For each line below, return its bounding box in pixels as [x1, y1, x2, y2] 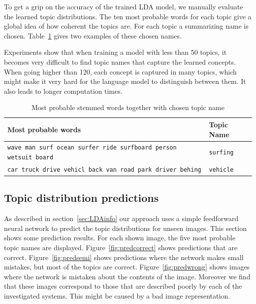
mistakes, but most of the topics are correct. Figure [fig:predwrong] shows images [4, 262, 250, 272]
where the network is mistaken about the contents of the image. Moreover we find [4, 271, 251, 281]
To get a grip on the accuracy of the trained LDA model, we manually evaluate [4, 1, 243, 11]
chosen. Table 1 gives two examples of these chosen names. [4, 30, 182, 40]
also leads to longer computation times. [4, 85, 123, 96]
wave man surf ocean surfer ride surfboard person [7, 144, 177, 152]
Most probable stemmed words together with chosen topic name [32, 102, 224, 113]
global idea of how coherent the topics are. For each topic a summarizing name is [4, 21, 249, 31]
